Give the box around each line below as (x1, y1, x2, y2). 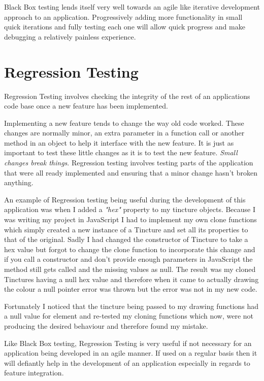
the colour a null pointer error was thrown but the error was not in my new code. (4, 284, 257, 294)
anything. (4, 177, 34, 188)
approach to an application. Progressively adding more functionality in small (4, 11, 243, 22)
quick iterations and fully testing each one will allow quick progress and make (4, 21, 245, 32)
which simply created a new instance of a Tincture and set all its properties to (4, 224, 248, 234)
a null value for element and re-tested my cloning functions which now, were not (4, 310, 254, 321)
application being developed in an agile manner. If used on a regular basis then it (4, 348, 257, 358)
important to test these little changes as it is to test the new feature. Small (4, 147, 238, 158)
